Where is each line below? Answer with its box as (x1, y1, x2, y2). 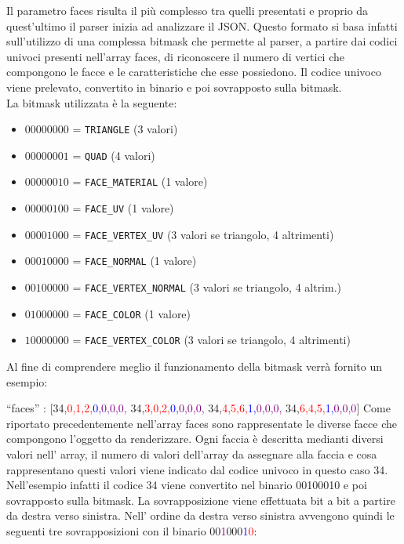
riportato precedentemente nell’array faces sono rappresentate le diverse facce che (6, 415, 397, 431)
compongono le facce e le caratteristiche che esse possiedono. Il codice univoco (6, 63, 381, 80)
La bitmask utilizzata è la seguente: (6, 94, 177, 111)
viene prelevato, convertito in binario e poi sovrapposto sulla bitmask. (6, 78, 342, 95)
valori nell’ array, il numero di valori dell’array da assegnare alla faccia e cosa (6, 446, 377, 462)
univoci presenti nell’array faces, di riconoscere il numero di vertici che (6, 48, 344, 64)
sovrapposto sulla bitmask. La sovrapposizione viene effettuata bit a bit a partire (6, 491, 395, 508)
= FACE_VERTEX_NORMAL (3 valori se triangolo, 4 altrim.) (72, 279, 342, 296)
